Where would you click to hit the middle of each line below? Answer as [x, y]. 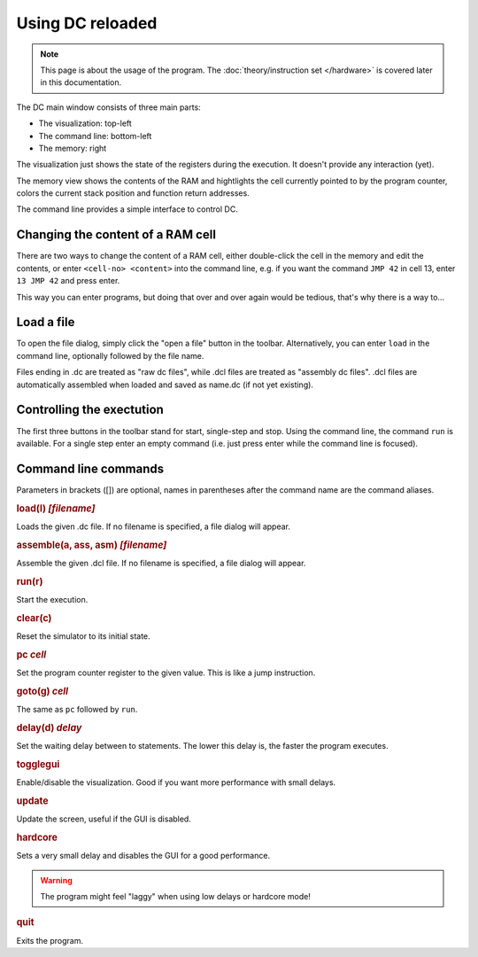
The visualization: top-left [85, 123]
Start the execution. [52, 599]
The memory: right [73, 148]
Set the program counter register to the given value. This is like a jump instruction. [166, 673]
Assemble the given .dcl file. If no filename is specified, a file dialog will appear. [161, 563]
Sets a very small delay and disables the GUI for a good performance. [143, 856]
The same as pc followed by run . [77, 710]
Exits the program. [50, 940]
